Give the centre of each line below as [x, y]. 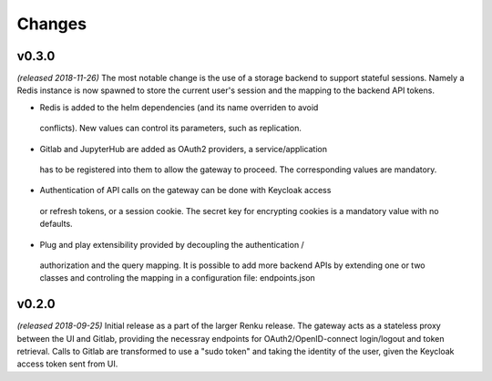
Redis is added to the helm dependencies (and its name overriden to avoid [179, 107]
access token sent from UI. [67, 364]
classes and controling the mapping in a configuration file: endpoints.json [178, 278]
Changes [51, 24]
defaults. [56, 224]
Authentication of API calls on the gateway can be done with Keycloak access [185, 190]
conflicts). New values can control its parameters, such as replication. [171, 129]
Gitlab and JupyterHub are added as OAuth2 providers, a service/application [184, 149]
